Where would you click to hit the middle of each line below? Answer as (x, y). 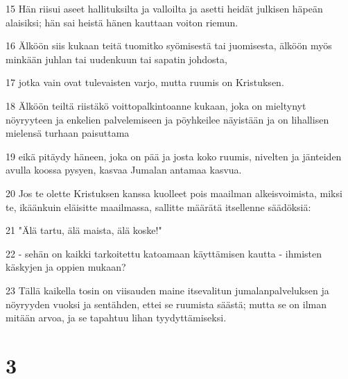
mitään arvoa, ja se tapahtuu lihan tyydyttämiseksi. (116, 318)
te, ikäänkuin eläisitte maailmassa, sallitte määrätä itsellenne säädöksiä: (158, 207)
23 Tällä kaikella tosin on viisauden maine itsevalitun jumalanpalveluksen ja (167, 290)
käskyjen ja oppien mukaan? (66, 267)
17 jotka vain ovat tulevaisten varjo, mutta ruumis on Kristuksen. (145, 82)
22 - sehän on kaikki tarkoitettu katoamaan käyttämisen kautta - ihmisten (164, 253)
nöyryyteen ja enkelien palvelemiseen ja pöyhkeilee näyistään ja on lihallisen (167, 119)
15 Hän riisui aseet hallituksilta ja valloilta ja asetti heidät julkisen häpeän (164, 8)
